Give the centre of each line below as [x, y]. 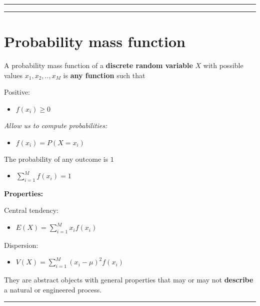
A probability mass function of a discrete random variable [98, 65]
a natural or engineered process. [53, 289]
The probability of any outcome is [56, 159]
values [13, 75]
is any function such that [104, 75]
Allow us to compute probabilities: [56, 125]
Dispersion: [21, 245]
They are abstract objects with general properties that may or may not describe [129, 280]
